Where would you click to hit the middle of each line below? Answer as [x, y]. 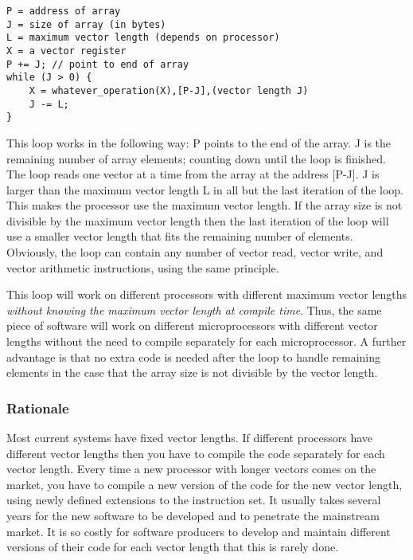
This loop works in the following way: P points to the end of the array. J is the [199, 142]
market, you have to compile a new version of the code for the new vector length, [205, 484]
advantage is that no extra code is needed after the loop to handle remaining [194, 356]
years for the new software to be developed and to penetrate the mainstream [193, 515]
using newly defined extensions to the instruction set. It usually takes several [194, 500]
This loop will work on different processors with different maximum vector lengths [207, 294]
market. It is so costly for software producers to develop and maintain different [199, 531]
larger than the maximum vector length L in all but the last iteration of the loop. [205, 189]
